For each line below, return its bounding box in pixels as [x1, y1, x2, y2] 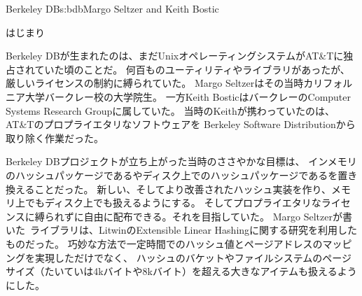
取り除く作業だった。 [6, 130, 104, 145]
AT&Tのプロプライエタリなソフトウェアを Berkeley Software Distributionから [6, 117, 356, 132]
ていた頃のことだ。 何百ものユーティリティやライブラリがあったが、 [34, 62, 350, 76]
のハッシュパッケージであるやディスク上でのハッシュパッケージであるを [6, 167, 338, 182]
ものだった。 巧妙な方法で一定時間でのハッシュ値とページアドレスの [6, 236, 323, 251]
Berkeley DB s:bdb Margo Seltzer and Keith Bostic [6, 1, 219, 15]
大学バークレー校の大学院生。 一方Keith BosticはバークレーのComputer [25, 89, 351, 104]
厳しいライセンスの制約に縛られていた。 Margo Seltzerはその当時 [6, 76, 304, 90]
